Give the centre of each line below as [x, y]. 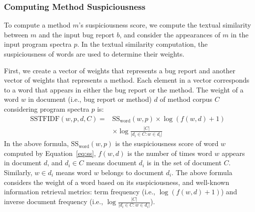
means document [111, 163]
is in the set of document [184, 163]
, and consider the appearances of [170, 34]
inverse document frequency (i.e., [54, 201]
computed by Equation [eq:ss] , [50, 153]
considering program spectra [47, 108]
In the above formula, [36, 143]
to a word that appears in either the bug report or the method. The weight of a [124, 89]
